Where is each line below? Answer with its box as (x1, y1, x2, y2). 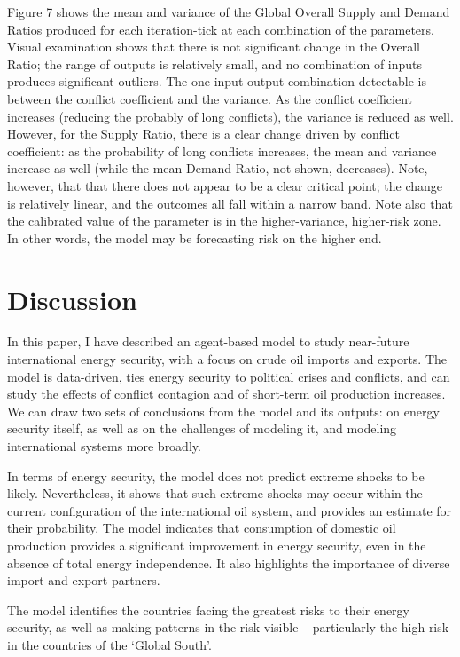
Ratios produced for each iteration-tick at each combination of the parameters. (7, 20, 434, 38)
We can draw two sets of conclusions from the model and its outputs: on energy (7, 401, 440, 420)
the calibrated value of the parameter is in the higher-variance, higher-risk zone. (7, 211, 441, 230)
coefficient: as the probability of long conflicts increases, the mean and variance (7, 141, 437, 160)
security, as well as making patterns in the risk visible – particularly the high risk (7, 618, 449, 637)
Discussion (7, 281, 137, 317)
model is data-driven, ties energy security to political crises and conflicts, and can (7, 367, 450, 385)
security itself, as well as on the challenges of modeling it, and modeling (7, 419, 397, 438)
